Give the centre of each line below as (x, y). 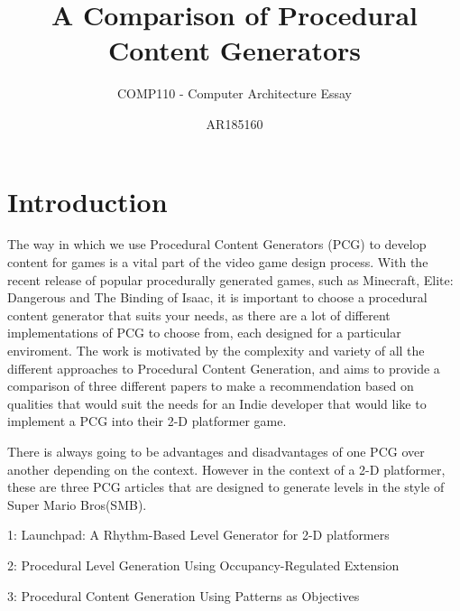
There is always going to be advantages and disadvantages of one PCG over (216, 451)
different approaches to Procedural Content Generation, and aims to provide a (224, 368)
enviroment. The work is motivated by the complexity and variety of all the (216, 350)
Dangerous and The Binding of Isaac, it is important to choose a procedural (217, 297)
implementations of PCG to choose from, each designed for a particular (204, 333)
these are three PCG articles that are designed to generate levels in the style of (226, 487)
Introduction (87, 201)
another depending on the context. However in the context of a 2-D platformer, (226, 469)
